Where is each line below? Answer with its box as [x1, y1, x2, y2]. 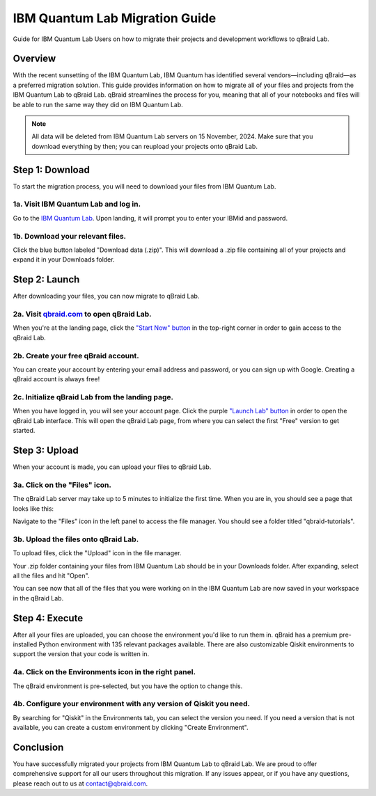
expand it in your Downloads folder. [13, 255, 115, 264]
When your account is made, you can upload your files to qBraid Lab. [13, 463, 212, 471]
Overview [13, 53, 56, 65]
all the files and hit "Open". [13, 571, 90, 580]
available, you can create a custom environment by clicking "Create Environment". [13, 724, 249, 732]
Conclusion [13, 741, 64, 753]
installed [13, 640, 38, 648]
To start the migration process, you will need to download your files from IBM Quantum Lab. [13, 182, 276, 191]
